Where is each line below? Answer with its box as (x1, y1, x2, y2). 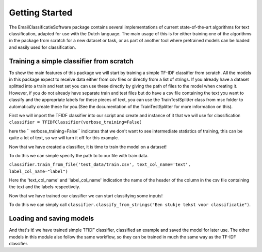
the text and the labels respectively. (9, 184, 80, 190)
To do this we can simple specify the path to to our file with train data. (9, 152, 149, 158)
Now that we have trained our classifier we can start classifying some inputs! (9, 193, 163, 198)
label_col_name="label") (9, 168, 68, 174)
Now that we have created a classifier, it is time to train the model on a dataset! (9, 144, 167, 149)
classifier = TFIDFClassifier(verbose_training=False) (9, 119, 143, 125)
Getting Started (9, 7, 73, 18)
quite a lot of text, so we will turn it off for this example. (9, 135, 119, 141)
